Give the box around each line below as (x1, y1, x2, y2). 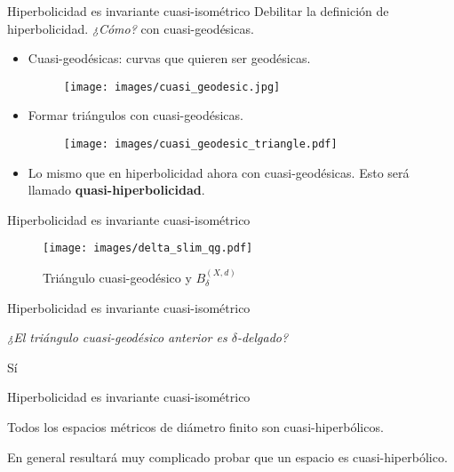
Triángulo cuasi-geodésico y (43, 268, 192, 286)
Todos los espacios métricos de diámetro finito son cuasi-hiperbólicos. (7, 417, 384, 436)
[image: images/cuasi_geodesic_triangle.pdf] (63, 138, 338, 151)
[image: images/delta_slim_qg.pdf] (43, 242, 253, 255)
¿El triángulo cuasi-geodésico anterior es (7, 328, 227, 347)
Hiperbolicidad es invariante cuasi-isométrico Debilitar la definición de (7, 2, 389, 20)
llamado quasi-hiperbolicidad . (28, 180, 205, 199)
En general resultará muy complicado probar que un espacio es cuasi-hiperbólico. (7, 447, 448, 466)
